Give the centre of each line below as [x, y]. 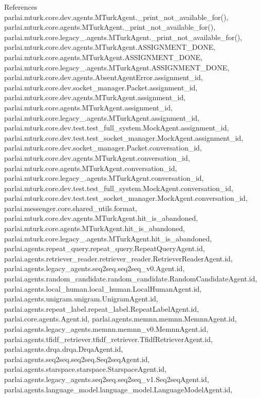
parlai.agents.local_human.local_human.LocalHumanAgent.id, [103, 288]
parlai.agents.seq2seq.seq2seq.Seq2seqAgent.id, [77, 359]
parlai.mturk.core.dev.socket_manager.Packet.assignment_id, [101, 87]
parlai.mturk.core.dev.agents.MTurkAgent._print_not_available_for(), [116, 17]
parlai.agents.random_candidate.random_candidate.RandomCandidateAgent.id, [131, 279]
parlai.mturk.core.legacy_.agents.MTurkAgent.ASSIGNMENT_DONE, [117, 67]
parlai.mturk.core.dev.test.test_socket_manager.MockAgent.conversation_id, [126, 198]
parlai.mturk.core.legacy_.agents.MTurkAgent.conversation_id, [104, 178]
